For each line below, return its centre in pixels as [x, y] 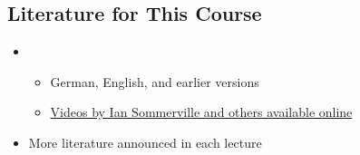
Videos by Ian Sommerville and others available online [201, 112]
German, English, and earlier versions [155, 81]
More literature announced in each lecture [145, 142]
